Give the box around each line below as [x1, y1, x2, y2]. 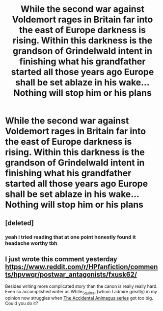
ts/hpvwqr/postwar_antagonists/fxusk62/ [5, 270, 137, 278]
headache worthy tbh [5, 239, 57, 246]
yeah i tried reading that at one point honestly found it [5, 233, 136, 240]
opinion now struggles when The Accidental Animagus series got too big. [5, 295, 154, 301]
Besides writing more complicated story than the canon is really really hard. [5, 283, 158, 289]
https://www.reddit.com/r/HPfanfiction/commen [5, 263, 158, 271]
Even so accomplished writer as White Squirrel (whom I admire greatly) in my [5, 289, 157, 296]
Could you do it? [5, 300, 38, 307]
